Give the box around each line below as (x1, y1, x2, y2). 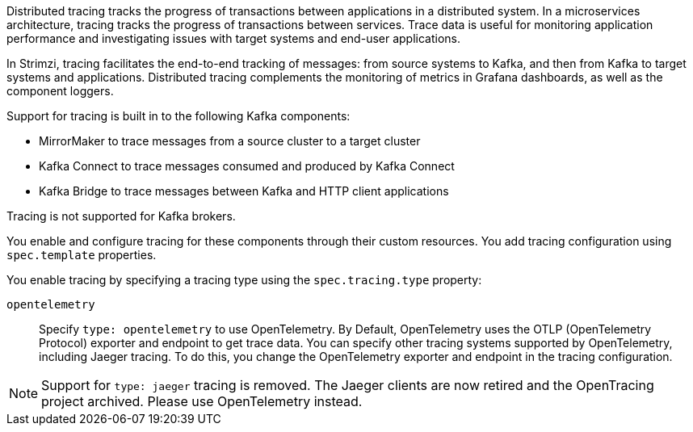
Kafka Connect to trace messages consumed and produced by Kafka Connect (39, 159, 455, 173)
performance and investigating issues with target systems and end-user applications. (6, 31, 461, 45)
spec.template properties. (6, 248, 157, 262)
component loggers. (6, 84, 114, 98)
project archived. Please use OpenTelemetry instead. (41, 393, 363, 409)
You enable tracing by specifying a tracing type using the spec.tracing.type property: (6, 273, 482, 287)
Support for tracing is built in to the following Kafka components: (6, 109, 351, 123)
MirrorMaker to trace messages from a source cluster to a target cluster (39, 134, 421, 148)
